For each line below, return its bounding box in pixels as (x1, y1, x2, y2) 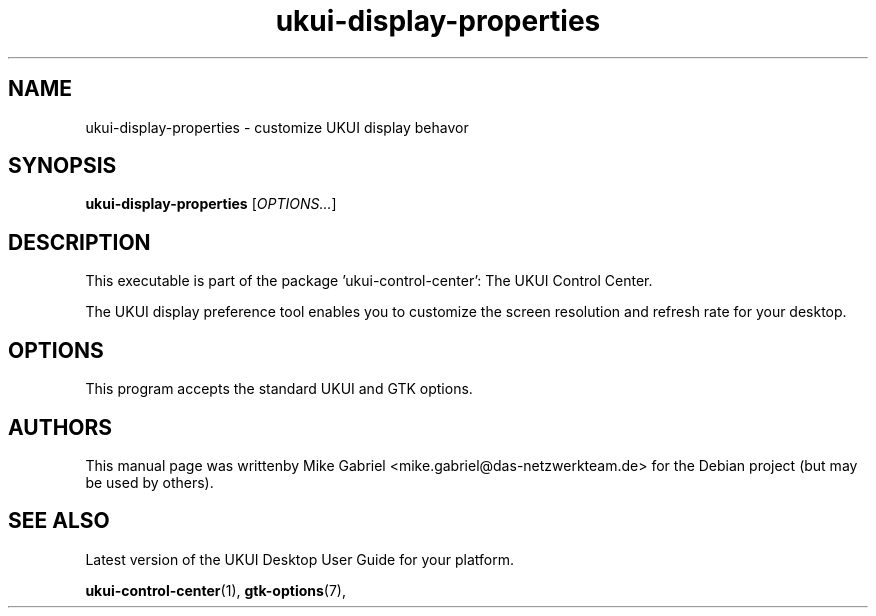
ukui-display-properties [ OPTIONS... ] (85, 195, 337, 213)
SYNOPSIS (8, 153, 117, 179)
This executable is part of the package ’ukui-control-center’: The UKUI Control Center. (85, 272, 653, 290)
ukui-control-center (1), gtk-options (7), (85, 581, 346, 599)
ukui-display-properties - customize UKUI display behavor (85, 118, 469, 136)
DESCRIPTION (8, 229, 151, 255)
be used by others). (85, 473, 214, 491)
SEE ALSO (8, 508, 110, 534)
